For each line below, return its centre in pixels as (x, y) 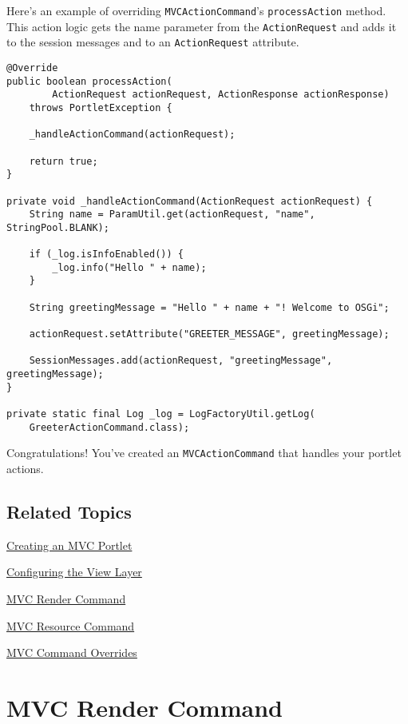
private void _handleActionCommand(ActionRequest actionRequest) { (190, 201)
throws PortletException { (101, 107)
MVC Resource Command (71, 625)
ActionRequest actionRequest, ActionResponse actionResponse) (221, 95)
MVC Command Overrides (72, 652)
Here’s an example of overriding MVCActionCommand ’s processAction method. (196, 10)
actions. (25, 468)
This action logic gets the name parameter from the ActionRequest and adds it (202, 26)
